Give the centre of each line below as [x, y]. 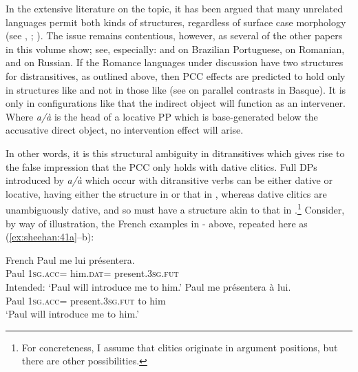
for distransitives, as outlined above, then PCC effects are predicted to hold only [176, 75]
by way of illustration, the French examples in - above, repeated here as [157, 223]
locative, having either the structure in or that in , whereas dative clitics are [166, 193]
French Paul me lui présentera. [70, 259]
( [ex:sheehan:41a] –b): [50, 237]
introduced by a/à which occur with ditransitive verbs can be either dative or [169, 180]
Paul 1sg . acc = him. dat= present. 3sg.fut [92, 273]
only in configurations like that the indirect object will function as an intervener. [176, 103]
